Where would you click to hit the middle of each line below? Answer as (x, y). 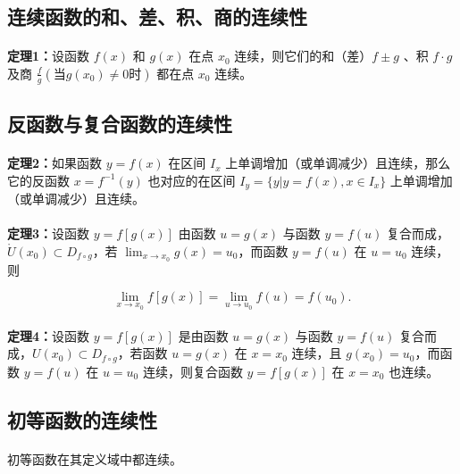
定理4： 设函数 (49, 335)
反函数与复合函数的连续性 (120, 124)
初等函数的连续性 (82, 419)
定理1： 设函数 (49, 56)
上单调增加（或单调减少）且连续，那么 (338, 163)
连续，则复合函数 (192, 371)
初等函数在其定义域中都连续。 (95, 458)
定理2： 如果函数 (55, 163)
